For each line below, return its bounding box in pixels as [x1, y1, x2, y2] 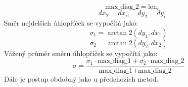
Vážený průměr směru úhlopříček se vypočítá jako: [4, 48, 158, 58]
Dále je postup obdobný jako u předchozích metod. [4, 73, 159, 84]
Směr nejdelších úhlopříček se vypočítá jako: [4, 18, 138, 28]
